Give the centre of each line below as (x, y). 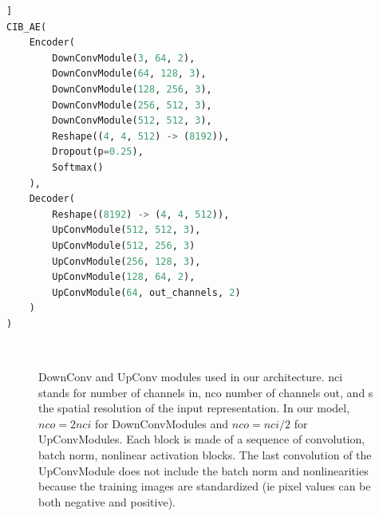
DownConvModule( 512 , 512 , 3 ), (132, 121)
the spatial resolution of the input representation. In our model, (194, 408)
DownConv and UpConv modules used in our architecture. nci (191, 377)
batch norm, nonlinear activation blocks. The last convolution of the (205, 455)
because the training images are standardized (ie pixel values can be (205, 486)
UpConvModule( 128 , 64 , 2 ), (124, 277)
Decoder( (52, 199)
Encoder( (52, 43)
